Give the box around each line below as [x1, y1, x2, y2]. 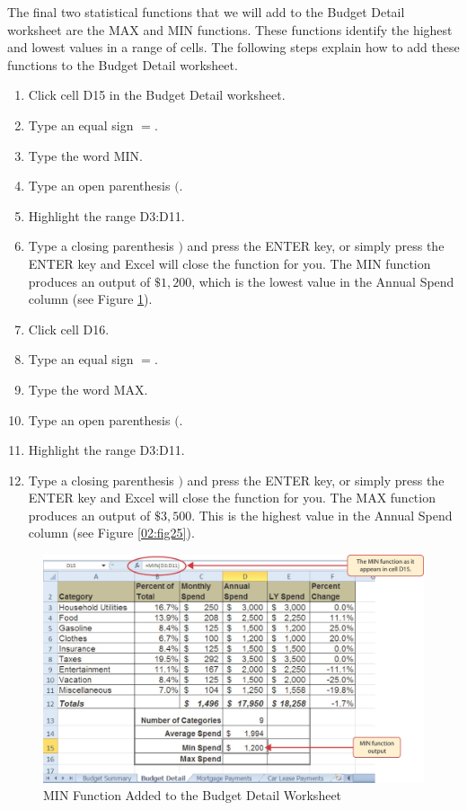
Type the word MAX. [28, 379, 148, 398]
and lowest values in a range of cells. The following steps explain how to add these [7, 38, 460, 57]
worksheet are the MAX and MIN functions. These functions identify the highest [7, 20, 453, 39]
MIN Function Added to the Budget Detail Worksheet [43, 786, 342, 805]
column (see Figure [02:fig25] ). [28, 523, 195, 542]
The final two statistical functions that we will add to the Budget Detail [7, 3, 405, 21]
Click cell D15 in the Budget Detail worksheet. [28, 85, 286, 104]
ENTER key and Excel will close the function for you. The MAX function [28, 488, 436, 507]
